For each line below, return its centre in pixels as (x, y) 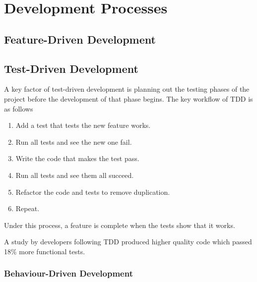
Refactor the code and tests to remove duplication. (93, 192)
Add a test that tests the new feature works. (83, 125)
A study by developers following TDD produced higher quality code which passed (128, 242)
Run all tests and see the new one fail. (74, 141)
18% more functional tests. (45, 251)
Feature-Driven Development (80, 39)
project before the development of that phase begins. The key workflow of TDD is (128, 98)
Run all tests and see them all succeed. (75, 175)
